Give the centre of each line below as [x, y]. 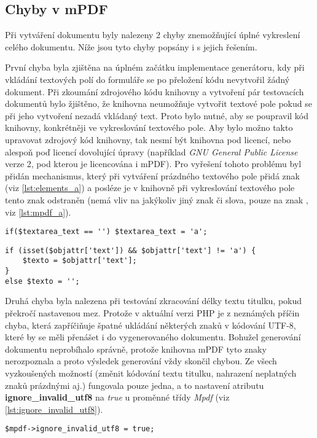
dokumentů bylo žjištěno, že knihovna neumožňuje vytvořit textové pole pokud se [158, 104]
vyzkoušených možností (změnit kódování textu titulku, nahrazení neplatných [151, 373]
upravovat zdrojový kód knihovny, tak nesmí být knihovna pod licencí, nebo [148, 139]
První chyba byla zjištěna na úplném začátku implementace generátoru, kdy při [155, 67]
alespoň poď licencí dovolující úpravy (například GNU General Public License [151, 151]
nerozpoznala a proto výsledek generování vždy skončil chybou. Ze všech [141, 361]
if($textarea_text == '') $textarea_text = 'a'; [106, 232]
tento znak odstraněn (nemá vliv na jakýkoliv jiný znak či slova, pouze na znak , [157, 199]
